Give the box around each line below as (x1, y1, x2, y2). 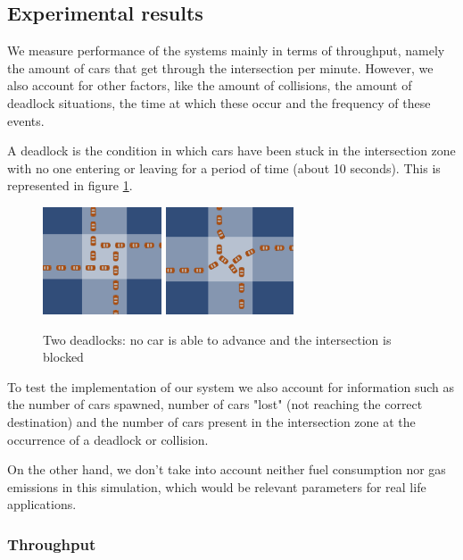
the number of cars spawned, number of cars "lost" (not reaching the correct (7, 395, 423, 414)
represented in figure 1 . (7, 176, 133, 195)
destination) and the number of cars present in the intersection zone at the (7, 412, 416, 430)
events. (7, 111, 45, 130)
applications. (7, 495, 77, 514)
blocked (43, 347, 84, 366)
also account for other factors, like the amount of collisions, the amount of (7, 76, 412, 95)
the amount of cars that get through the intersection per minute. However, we (7, 58, 434, 77)
